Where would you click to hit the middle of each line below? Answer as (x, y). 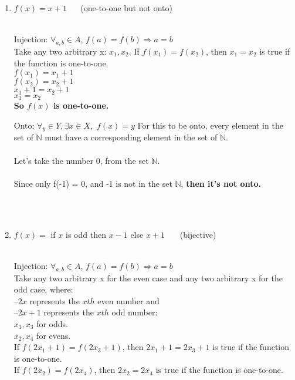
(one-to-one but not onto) (127, 8)
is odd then (86, 234)
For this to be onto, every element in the (210, 125)
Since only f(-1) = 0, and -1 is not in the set (93, 183)
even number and (128, 300)
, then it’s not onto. (221, 183)
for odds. (52, 323)
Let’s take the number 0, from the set (81, 160)
